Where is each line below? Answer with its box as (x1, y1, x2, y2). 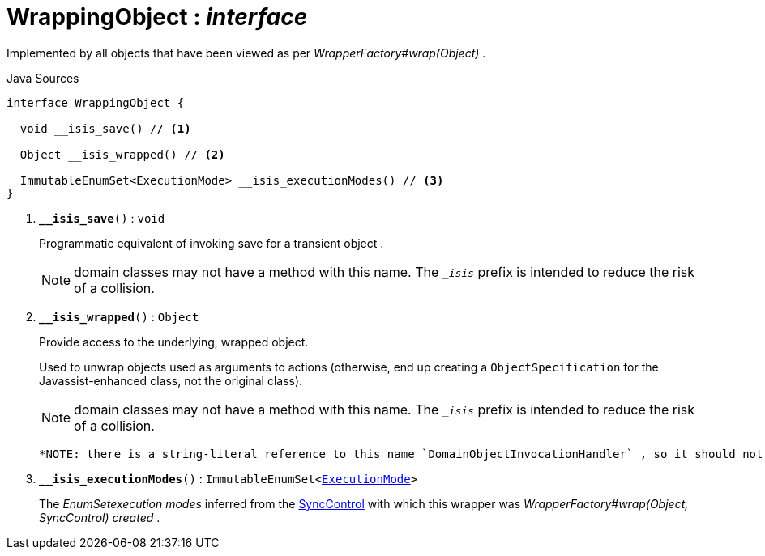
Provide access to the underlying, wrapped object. (39, 334, 309, 349)
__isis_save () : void (39, 210, 165, 225)
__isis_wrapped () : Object (39, 309, 199, 324)
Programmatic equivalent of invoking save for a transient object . (39, 236, 384, 250)
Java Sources (6, 70, 79, 85)
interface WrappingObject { (6, 95, 185, 109)
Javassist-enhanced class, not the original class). (39, 373, 303, 388)
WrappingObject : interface (6, 3, 308, 31)
